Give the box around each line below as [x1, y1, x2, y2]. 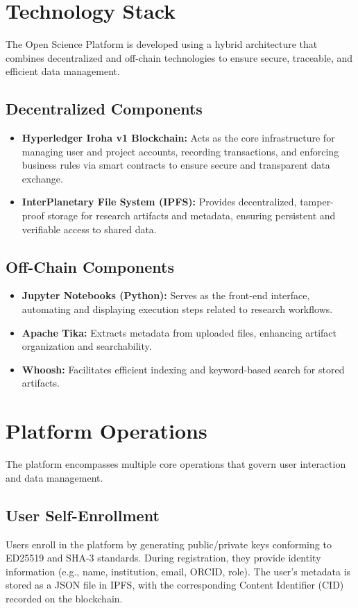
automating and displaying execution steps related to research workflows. [22, 302, 333, 316]
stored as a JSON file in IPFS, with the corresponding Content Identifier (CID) [6, 577, 344, 592]
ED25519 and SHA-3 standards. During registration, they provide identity [6, 550, 321, 565]
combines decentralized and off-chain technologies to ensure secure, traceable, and [6, 50, 353, 65]
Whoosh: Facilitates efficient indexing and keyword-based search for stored [22, 362, 345, 376]
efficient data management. [6, 64, 120, 78]
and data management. [6, 470, 103, 484]
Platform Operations [6, 416, 207, 445]
